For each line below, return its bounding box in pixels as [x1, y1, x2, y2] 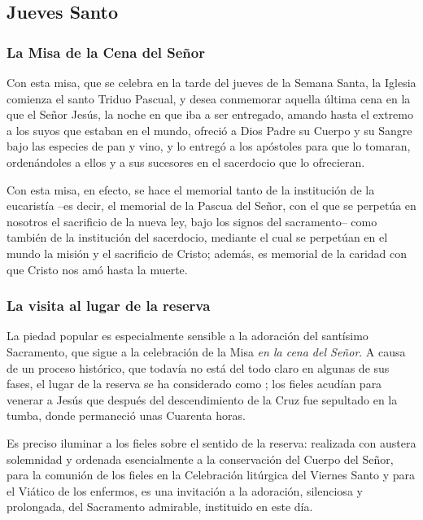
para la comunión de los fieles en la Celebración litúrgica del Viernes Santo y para [7, 466, 416, 483]
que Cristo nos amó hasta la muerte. [7, 260, 188, 277]
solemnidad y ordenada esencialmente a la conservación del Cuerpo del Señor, [7, 450, 394, 467]
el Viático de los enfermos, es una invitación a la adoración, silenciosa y [7, 482, 363, 499]
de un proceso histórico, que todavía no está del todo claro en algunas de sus [7, 359, 390, 376]
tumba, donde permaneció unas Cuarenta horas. [7, 407, 246, 424]
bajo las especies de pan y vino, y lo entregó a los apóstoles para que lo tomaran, [7, 138, 411, 155]
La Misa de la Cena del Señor [7, 42, 205, 62]
